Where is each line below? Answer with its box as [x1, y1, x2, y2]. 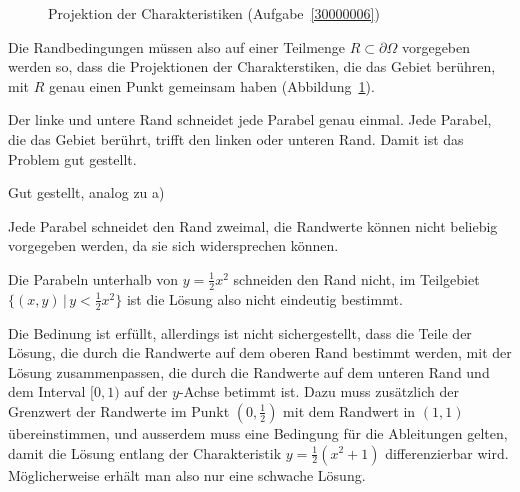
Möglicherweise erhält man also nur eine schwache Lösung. [8, 464, 366, 485]
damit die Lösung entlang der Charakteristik [8, 442, 282, 463]
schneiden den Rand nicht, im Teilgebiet [233, 268, 480, 289]
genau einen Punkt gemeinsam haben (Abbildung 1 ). [48, 75, 375, 96]
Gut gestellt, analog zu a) [8, 182, 165, 203]
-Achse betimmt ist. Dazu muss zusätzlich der [179, 381, 459, 402]
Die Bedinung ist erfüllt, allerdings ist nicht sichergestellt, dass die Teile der [8, 322, 472, 343]
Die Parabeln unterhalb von [8, 268, 179, 289]
